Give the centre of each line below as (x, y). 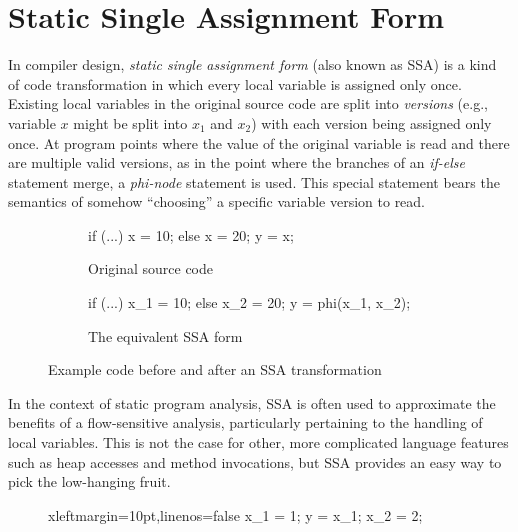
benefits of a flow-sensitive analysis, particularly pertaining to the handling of (245, 422)
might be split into (130, 122)
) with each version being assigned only (371, 122)
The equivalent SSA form (165, 335)
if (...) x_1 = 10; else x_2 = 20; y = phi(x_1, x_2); (249, 302)
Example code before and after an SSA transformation (215, 369)
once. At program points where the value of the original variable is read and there (259, 142)
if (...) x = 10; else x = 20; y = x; (191, 234)
